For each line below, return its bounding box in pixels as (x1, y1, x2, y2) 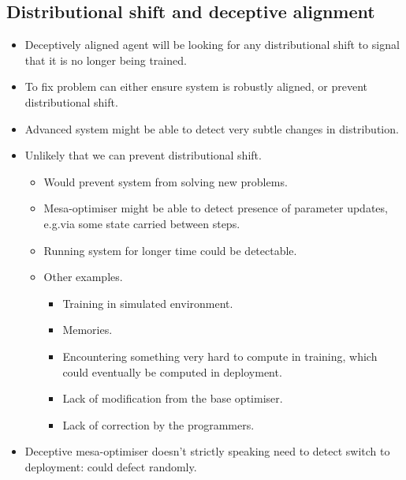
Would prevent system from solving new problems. (43, 173, 288, 189)
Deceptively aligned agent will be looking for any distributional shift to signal (24, 36, 400, 53)
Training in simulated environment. (62, 294, 233, 311)
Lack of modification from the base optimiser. (62, 390, 283, 407)
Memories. (62, 321, 113, 338)
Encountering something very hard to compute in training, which (62, 347, 378, 364)
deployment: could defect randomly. (24, 458, 197, 474)
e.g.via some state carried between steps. (43, 215, 240, 231)
